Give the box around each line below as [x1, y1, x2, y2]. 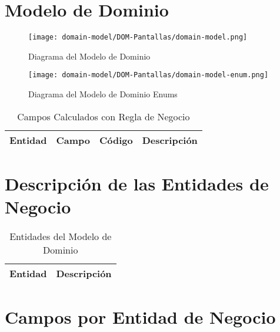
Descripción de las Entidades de [5, 171, 269, 195]
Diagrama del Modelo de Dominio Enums [28, 88, 178, 100]
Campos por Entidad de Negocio [5, 305, 276, 329]
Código [99, 133, 133, 147]
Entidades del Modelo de [9, 229, 112, 243]
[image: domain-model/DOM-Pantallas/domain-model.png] [28, 33, 248, 42]
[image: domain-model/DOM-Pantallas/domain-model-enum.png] [28, 71, 269, 80]
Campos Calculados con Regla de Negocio [17, 109, 190, 123]
